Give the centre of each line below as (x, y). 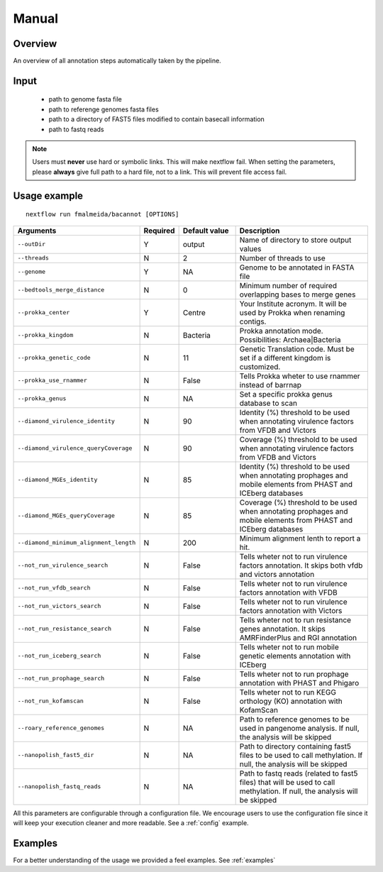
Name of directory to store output (295, 240)
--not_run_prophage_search (61, 679)
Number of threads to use (282, 258)
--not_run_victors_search (59, 606)
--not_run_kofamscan (51, 701)
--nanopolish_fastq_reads (59, 787)
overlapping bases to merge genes (298, 294)
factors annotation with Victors (291, 610)
